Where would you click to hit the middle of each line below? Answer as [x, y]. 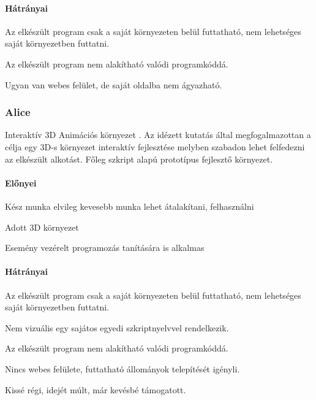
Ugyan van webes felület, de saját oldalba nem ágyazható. [114, 84]
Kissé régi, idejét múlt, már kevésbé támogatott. [96, 389]
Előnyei [21, 183]
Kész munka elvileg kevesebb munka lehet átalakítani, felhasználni [130, 206]
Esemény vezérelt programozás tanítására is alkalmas [105, 248]
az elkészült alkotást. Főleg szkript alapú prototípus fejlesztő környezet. [139, 159]
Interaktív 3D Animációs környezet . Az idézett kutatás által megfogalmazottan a [158, 135]
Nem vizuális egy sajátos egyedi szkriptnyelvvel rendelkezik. [117, 327]
